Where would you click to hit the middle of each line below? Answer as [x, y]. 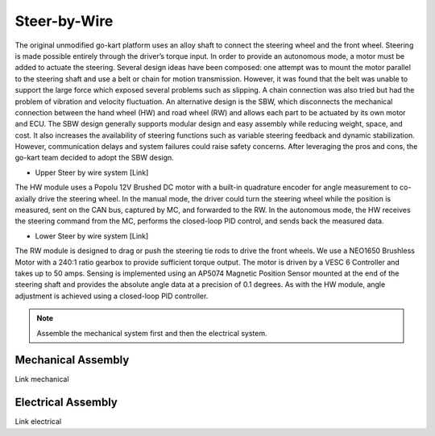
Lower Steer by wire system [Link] [92, 236]
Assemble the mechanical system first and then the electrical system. [152, 333]
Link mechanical [42, 380]
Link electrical [38, 421]
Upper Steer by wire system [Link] [92, 172]
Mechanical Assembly [72, 360]
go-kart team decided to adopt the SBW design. [95, 158]
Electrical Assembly [66, 403]
